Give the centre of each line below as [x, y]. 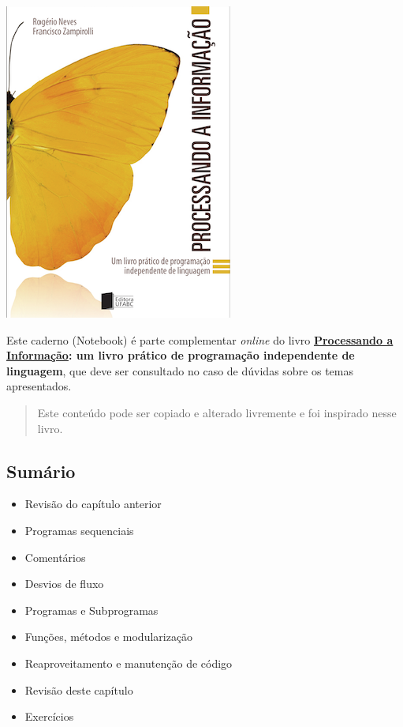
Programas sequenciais [79, 530]
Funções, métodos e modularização [109, 637]
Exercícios [49, 716]
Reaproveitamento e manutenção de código [129, 663]
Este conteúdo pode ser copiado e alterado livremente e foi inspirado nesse [217, 412]
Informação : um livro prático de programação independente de [181, 355]
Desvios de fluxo [64, 584]
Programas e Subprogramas [91, 610]
